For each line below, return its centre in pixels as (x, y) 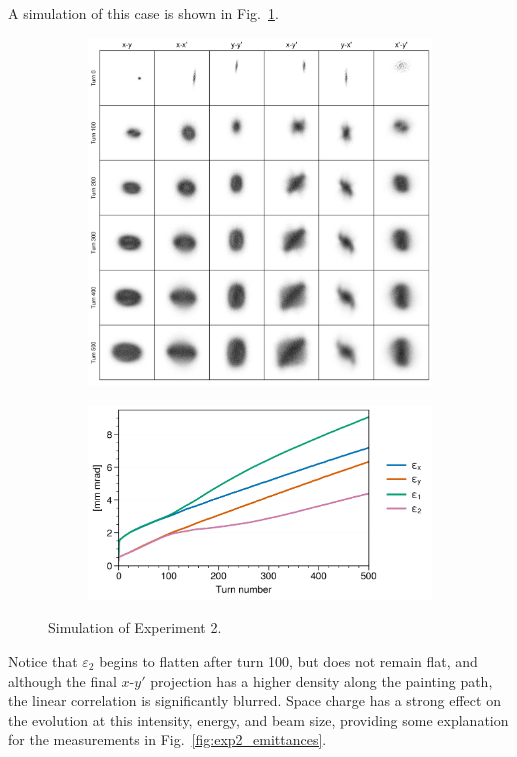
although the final (62, 680)
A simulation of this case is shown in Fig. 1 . (143, 13)
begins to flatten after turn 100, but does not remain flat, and (288, 660)
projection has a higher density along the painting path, (321, 680)
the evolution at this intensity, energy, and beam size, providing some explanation (258, 719)
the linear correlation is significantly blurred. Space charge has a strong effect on (254, 700)
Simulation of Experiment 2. (135, 627)
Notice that (43, 660)
